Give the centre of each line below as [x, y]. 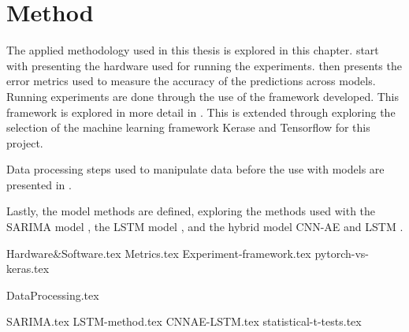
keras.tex [28, 269]
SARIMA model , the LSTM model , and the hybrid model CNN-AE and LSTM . [205, 227]
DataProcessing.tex [53, 295]
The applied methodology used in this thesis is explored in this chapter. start [193, 50]
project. [25, 142]
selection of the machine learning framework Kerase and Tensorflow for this [188, 127]
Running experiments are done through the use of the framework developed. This [203, 96]
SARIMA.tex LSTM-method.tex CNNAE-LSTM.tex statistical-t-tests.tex [184, 321]
